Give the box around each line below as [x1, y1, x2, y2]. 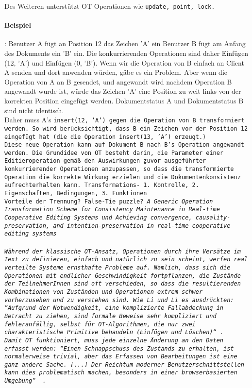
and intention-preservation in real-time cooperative [53, 222, 231, 229]
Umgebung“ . [4, 377, 46, 385]
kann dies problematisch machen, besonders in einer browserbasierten [4, 369, 237, 376]
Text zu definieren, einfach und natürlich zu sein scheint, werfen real [4, 256, 248, 263]
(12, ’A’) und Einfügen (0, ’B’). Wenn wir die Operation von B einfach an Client [4, 57, 244, 67]
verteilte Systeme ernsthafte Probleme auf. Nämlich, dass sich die [4, 264, 231, 271]
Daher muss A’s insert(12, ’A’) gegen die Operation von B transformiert [4, 115, 245, 125]
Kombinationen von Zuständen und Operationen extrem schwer [4, 288, 203, 295]
